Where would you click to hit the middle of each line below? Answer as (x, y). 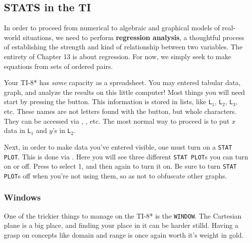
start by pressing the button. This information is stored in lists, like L (108, 101)
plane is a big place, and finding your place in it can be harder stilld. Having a (121, 225)
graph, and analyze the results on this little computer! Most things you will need (125, 92)
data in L (18, 130)
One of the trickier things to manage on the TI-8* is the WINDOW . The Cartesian (123, 215)
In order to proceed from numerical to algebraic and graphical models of (112, 28)
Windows (22, 197)
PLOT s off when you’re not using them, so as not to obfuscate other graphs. (116, 175)
